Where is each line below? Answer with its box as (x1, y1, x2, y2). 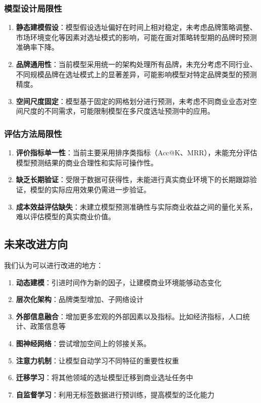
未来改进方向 (4, 236, 68, 252)
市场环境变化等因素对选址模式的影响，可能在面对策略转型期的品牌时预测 (16, 31, 257, 42)
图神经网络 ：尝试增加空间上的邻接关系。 (16, 338, 151, 348)
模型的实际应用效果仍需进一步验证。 (30, 184, 151, 194)
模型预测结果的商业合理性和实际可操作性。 (16, 157, 158, 167)
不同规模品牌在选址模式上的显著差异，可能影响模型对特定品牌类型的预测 (16, 69, 257, 79)
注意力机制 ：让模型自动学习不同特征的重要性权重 (16, 355, 179, 365)
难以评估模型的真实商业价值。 (16, 211, 115, 222)
